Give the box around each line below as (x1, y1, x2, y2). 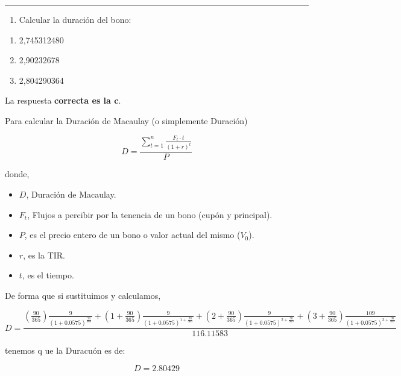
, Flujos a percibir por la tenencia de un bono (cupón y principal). (27, 208, 273, 221)
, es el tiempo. (22, 269, 74, 281)
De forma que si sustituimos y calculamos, (5, 289, 161, 301)
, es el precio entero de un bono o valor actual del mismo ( (24, 228, 241, 241)
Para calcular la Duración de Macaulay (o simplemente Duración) (5, 114, 248, 127)
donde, (5, 168, 30, 180)
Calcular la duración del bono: (19, 13, 131, 25)
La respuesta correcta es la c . (5, 94, 121, 107)
